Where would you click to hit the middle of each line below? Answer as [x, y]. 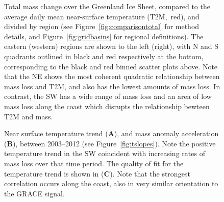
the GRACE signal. [34, 193]
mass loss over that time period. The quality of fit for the [94, 163]
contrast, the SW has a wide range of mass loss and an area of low [108, 96]
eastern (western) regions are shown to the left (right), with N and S [111, 46]
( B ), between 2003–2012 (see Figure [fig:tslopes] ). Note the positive [110, 143]
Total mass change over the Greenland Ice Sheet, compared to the [107, 6]
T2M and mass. [29, 116]
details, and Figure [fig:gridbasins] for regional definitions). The [104, 36]
